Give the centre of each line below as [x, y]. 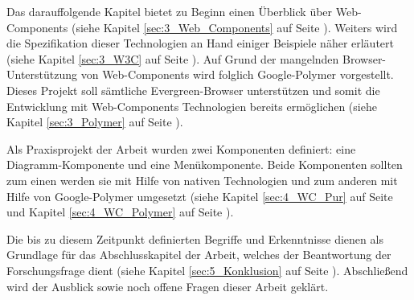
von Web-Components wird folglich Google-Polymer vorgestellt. [237, 74]
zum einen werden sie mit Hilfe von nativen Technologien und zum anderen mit [202, 180]
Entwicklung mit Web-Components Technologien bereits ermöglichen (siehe [192, 106]
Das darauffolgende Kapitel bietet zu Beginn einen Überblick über [170, 11]
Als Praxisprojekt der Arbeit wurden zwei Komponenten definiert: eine [181, 148]
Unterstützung [42, 74]
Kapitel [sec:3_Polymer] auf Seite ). [95, 122]
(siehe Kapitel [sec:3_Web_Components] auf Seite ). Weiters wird [234, 27]
